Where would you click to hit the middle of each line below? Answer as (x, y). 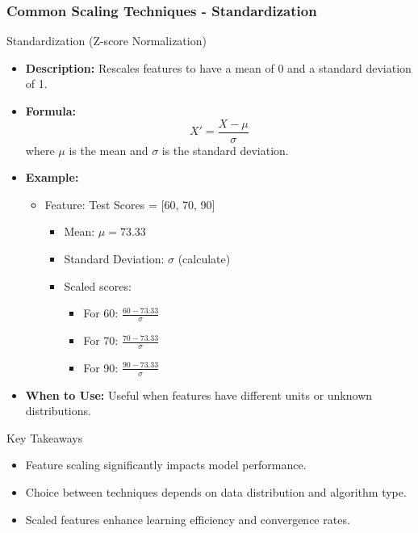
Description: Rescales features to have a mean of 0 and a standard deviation (218, 67)
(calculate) (204, 259)
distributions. (58, 411)
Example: (52, 177)
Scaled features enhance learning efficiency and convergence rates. (188, 519)
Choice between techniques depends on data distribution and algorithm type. (216, 492)
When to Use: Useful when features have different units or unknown (199, 395)
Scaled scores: (98, 285)
